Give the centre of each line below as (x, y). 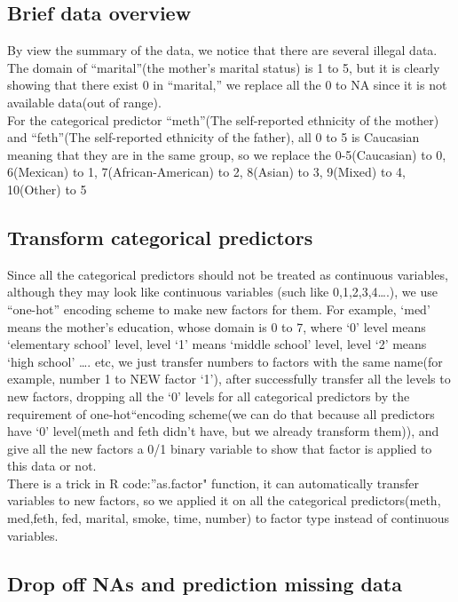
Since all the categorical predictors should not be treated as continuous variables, (228, 274)
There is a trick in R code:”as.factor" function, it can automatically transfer (213, 483)
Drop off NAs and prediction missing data (205, 583)
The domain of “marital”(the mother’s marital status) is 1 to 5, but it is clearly (224, 67)
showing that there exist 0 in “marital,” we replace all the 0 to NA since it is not (227, 85)
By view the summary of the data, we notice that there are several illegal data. (222, 50)
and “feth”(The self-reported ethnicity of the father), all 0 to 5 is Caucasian (213, 137)
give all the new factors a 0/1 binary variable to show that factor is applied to (220, 448)
